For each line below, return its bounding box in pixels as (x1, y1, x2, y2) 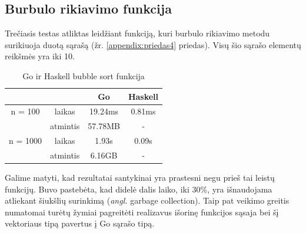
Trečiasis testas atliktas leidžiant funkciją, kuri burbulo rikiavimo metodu (5, 27, 270, 39)
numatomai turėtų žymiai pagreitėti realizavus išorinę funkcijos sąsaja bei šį (5, 205, 279, 218)
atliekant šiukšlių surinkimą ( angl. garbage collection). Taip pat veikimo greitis (5, 194, 290, 207)
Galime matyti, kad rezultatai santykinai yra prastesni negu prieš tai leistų (5, 171, 275, 184)
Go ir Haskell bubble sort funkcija (22, 69, 145, 82)
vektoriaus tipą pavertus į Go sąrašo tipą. (5, 217, 155, 229)
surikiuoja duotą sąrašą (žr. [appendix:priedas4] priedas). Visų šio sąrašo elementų (5, 38, 301, 50)
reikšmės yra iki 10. (5, 50, 75, 62)
